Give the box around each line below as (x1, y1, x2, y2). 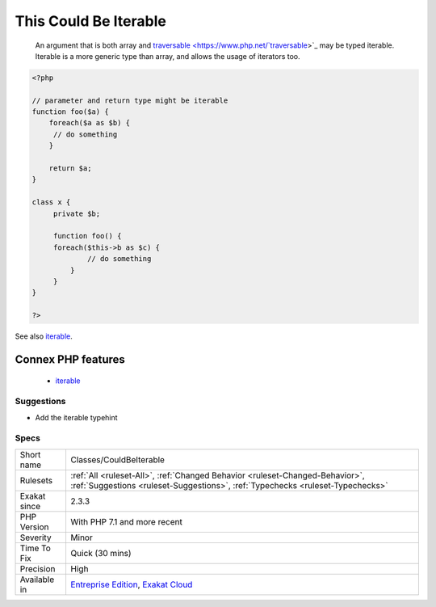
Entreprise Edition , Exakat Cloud (70, 579, 193, 590)
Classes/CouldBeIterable (70, 453, 166, 465)
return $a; (48, 164, 92, 173)
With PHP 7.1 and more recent (70, 516, 183, 527)
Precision (19, 563, 56, 574)
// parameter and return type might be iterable (31, 95, 228, 105)
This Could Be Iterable (15, 12, 167, 30)
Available (19, 574, 55, 585)
